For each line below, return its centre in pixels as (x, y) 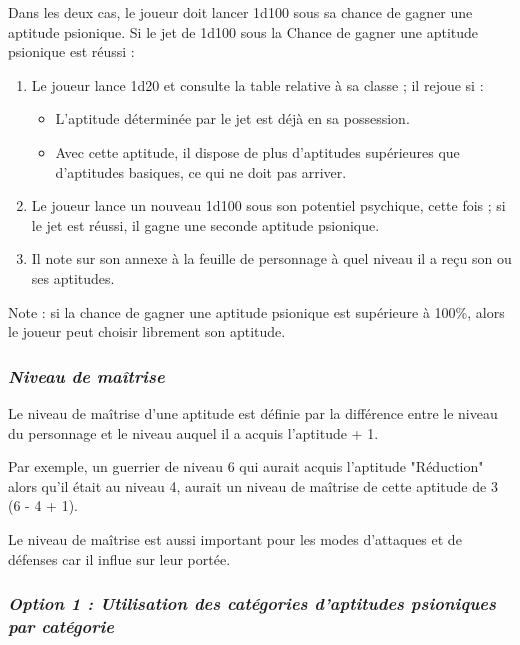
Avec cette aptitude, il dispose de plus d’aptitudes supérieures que (257, 151)
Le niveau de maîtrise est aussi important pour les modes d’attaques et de (235, 538)
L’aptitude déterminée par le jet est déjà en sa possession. (232, 118)
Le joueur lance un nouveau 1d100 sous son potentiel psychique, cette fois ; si (268, 205)
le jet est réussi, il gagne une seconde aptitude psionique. (205, 224)
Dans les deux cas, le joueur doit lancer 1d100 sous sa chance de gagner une (240, 12)
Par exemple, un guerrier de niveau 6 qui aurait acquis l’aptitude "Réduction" (246, 466)
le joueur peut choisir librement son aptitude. (147, 331)
